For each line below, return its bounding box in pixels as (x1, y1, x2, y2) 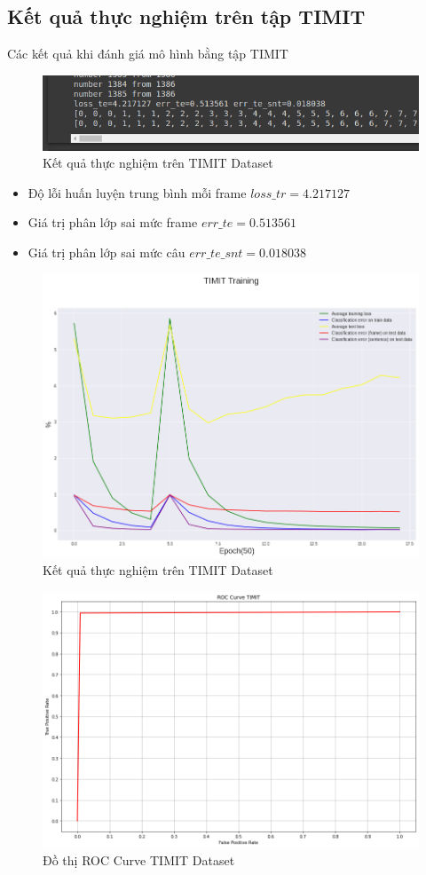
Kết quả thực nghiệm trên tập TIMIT (7, 3, 366, 30)
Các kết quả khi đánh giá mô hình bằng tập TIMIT (7, 44, 288, 63)
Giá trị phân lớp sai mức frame (28, 213, 198, 232)
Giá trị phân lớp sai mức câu (28, 242, 185, 261)
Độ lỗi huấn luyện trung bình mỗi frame (28, 183, 247, 201)
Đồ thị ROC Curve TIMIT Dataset (43, 851, 235, 870)
